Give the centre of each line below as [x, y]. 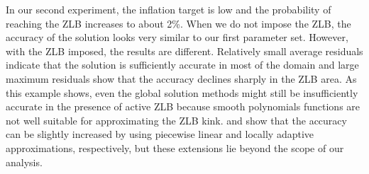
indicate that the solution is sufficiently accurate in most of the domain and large [182, 65]
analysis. [24, 162]
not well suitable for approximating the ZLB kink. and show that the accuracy [176, 120]
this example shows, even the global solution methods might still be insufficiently [182, 92]
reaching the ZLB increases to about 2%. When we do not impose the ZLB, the [178, 23]
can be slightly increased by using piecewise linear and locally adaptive [160, 134]
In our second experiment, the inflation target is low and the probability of [169, 9]
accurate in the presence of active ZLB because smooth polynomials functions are [183, 106]
